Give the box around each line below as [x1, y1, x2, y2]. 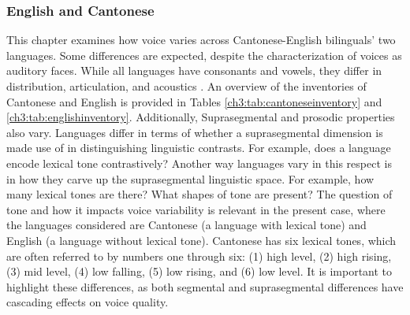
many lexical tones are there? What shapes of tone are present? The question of [6, 186, 393, 202]
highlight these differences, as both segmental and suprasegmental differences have [6, 278, 404, 295]
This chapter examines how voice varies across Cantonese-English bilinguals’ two [6, 31, 396, 48]
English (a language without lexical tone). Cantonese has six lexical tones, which [6, 232, 397, 248]
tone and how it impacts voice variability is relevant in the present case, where [6, 201, 386, 217]
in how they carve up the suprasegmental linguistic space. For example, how [6, 170, 375, 187]
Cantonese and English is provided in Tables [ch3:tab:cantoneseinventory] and [6, 93, 382, 109]
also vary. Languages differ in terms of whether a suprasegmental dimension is [6, 124, 383, 140]
